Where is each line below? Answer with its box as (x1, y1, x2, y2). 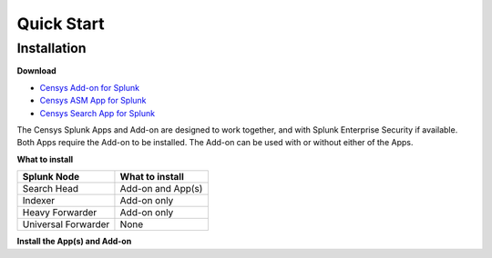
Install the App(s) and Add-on (16, 236, 132, 247)
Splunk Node (22, 171, 80, 184)
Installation (16, 40, 87, 56)
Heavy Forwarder (22, 206, 97, 219)
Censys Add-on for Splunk (39, 82, 140, 93)
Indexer (22, 194, 55, 207)
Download (16, 65, 56, 76)
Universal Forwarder (22, 218, 110, 231)
